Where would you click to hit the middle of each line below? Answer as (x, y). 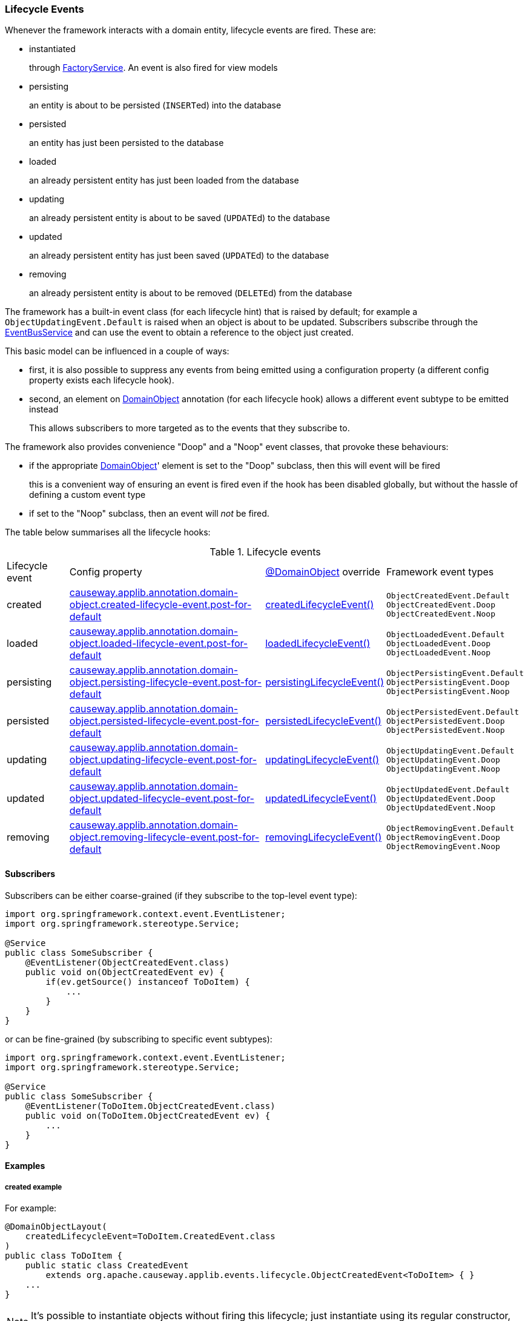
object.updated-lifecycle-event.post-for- (162, 799)
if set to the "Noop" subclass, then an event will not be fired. (149, 514)
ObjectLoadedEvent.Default (446, 634)
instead (44, 409)
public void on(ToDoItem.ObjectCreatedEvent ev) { (148, 1115)
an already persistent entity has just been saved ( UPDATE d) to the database (179, 256)
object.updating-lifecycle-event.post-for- (163, 760)
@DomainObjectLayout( (56, 1226)
